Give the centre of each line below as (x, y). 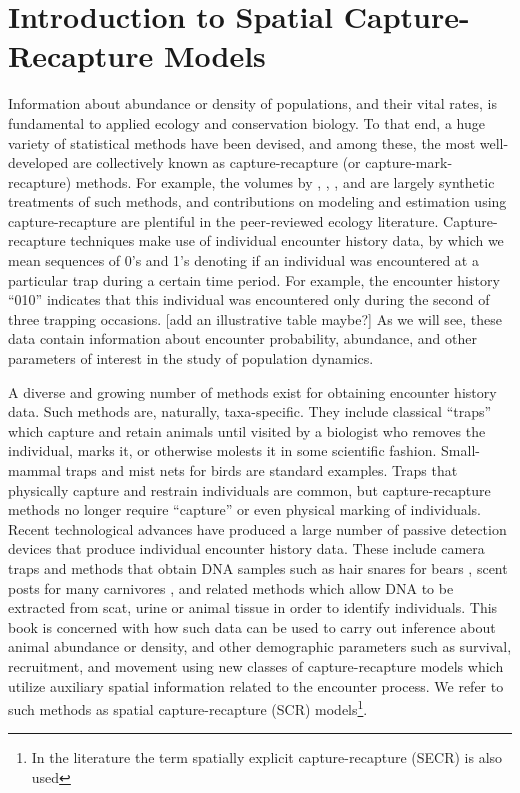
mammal (34, 470)
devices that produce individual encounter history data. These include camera (246, 548)
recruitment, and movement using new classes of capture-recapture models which (256, 665)
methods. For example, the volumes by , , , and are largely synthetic (285, 181)
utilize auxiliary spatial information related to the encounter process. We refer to (256, 685)
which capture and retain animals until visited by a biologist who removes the (247, 430)
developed (38, 162)
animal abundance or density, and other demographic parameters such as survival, (260, 646)
